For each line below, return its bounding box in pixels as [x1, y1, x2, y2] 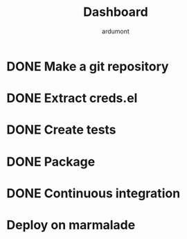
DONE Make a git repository [6, 58, 169, 74]
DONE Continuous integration [6, 185, 181, 201]
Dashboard [83, 4, 148, 20]
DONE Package [6, 154, 96, 170]
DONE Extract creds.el [6, 91, 138, 106]
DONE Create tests [6, 122, 116, 138]
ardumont [102, 27, 130, 35]
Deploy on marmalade [6, 217, 136, 233]
